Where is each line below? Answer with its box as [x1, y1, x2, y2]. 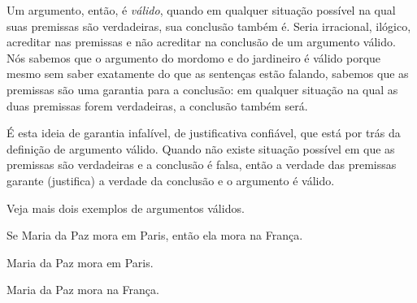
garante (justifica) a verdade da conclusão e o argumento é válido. [7, 171, 335, 188]
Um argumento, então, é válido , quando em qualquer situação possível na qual [7, 2, 396, 18]
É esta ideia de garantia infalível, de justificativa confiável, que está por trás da [7, 124, 401, 141]
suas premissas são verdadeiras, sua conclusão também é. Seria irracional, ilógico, [7, 17, 411, 34]
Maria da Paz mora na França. [7, 281, 159, 298]
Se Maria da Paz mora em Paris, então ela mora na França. [7, 227, 303, 244]
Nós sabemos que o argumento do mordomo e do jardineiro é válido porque [7, 49, 381, 66]
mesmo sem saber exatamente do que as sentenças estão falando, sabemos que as [7, 65, 409, 82]
